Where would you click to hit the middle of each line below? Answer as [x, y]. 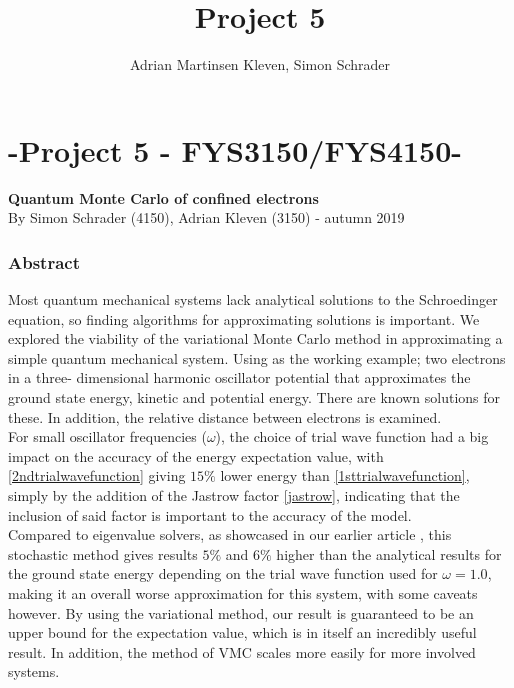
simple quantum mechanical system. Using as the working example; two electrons [257, 357]
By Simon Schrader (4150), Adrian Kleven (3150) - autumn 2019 [206, 217]
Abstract [44, 261]
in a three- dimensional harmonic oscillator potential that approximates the [239, 377]
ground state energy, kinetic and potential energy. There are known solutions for [254, 397]
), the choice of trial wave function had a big [352, 436]
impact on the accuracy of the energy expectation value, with [196, 455]
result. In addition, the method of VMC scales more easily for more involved [242, 651]
